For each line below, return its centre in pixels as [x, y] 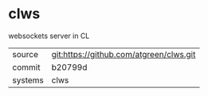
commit [26, 67]
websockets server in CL [49, 36]
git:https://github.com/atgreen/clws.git [124, 54]
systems [28, 80]
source [25, 54]
